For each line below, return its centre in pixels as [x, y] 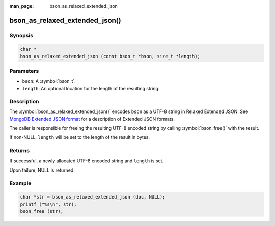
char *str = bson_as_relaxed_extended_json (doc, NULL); [93, 197]
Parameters [24, 71]
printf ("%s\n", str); [48, 204]
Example [20, 183]
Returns [20, 151]
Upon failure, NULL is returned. [42, 170]
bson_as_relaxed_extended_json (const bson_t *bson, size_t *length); [110, 56]
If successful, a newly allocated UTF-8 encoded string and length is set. [87, 161]
